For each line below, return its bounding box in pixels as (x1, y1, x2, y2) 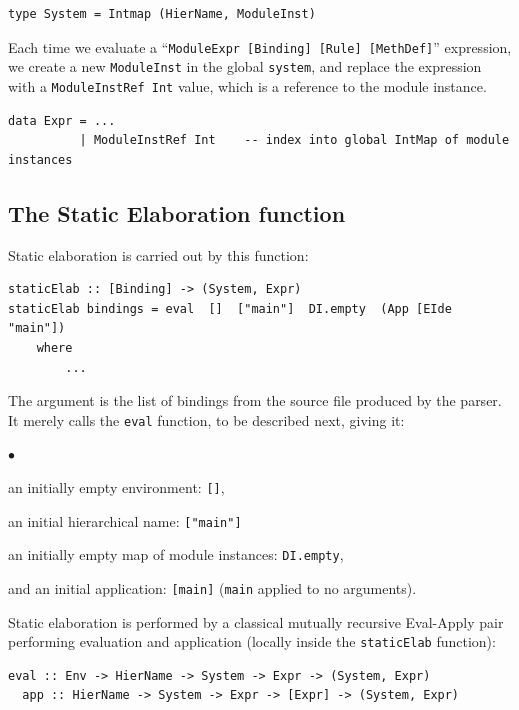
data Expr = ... (8, 113, 116, 128)
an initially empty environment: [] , (8, 476, 225, 497)
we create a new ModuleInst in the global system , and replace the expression (8, 56, 482, 77)
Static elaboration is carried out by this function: (8, 244, 309, 265)
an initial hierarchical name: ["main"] (8, 510, 242, 531)
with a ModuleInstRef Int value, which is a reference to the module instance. (8, 75, 487, 96)
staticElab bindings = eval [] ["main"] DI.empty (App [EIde (8, 301, 452, 316)
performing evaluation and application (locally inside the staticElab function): (8, 631, 496, 652)
